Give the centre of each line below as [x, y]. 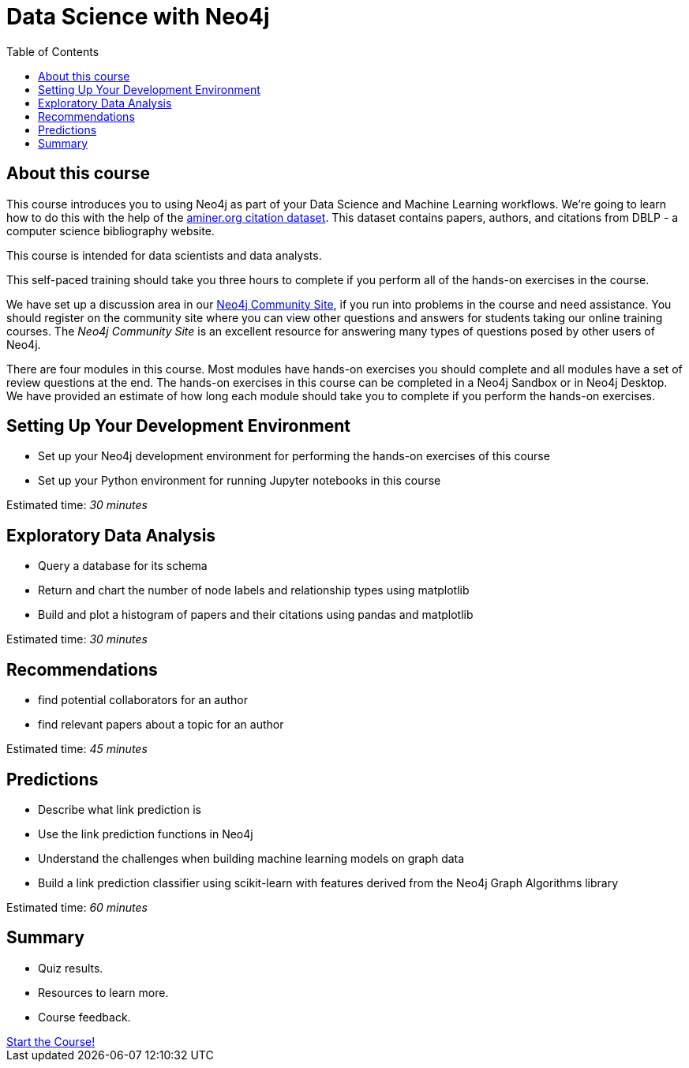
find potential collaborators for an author [143, 700]
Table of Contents [53, 51]
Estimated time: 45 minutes [77, 749]
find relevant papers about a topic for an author [161, 725]
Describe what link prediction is [120, 809]
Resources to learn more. [103, 992]
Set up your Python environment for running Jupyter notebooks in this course [240, 481]
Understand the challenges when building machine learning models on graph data [251, 858]
